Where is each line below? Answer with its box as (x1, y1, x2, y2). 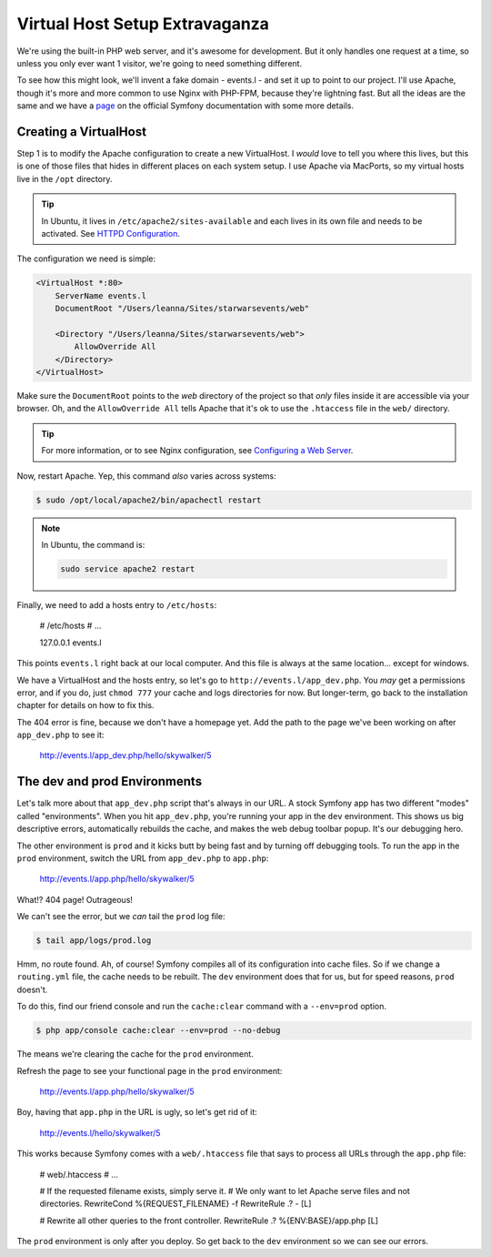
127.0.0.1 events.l (39, 637, 102, 648)
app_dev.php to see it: (16, 729, 105, 741)
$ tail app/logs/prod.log (35, 936, 152, 946)
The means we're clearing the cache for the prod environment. (16, 1049, 254, 1059)
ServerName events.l (55, 290, 147, 300)
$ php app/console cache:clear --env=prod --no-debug (35, 1025, 281, 1036)
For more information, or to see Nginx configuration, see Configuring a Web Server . (41, 445, 354, 456)
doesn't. (16, 984, 48, 995)
